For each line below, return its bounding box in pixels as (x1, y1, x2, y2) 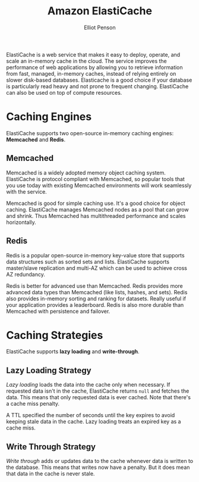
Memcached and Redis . (6, 136, 66, 143)
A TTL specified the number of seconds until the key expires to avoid (6, 412, 175, 419)
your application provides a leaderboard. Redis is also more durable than (6, 301, 184, 308)
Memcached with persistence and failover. (6, 307, 110, 315)
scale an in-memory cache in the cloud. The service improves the (6, 57, 168, 64)
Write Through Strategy (6, 441, 96, 452)
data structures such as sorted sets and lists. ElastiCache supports (6, 258, 170, 265)
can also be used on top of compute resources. (6, 89, 122, 96)
